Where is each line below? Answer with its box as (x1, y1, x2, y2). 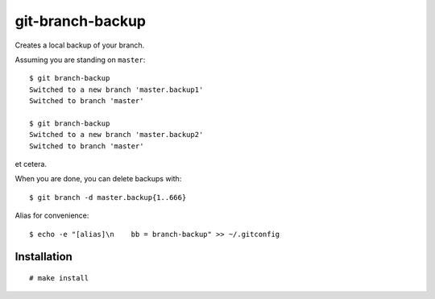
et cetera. (14, 160, 48, 169)
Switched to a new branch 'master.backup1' (29, 85, 204, 94)
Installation (14, 250, 72, 264)
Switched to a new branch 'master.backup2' (29, 130, 204, 139)
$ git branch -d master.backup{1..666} (29, 193, 187, 201)
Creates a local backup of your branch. (14, 40, 145, 50)
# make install (29, 274, 89, 283)
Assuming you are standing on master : (14, 55, 146, 64)
